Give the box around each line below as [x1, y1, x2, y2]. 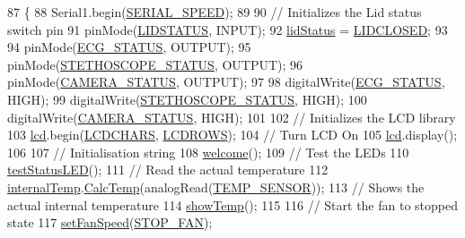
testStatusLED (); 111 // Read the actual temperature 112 [7, 160, 329, 179]
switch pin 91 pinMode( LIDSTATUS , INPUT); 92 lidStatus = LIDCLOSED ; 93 [7, 20, 448, 38]
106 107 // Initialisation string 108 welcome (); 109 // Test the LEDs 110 [7, 142, 409, 161]
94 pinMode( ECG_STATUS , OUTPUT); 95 [7, 38, 251, 56]
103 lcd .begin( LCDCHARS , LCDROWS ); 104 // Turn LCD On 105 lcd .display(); [7, 125, 458, 144]
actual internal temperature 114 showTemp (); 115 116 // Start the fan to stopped [7, 195, 459, 214]
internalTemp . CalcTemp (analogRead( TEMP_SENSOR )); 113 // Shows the [7, 177, 425, 196]
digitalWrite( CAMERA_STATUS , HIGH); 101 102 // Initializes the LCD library [7, 107, 456, 126]
